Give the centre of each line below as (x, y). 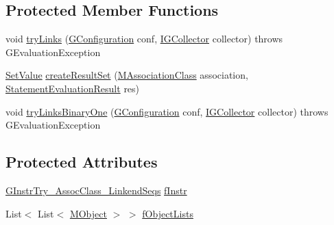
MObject (88, 213)
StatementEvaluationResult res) (73, 88)
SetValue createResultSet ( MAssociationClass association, (127, 75)
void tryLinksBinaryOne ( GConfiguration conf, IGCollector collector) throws (167, 111)
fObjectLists (168, 213)
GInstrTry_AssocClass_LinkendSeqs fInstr (96, 190)
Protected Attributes (82, 162)
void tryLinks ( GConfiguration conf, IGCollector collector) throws (144, 39)
